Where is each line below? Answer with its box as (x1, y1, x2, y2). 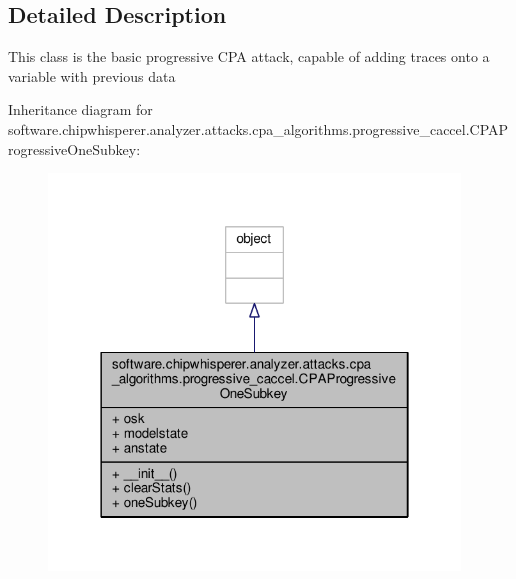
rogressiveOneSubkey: (8, 138, 141, 159)
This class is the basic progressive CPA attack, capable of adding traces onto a (8, 46, 490, 67)
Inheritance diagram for (8, 99, 153, 120)
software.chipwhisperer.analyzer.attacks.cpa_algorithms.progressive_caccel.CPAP (8, 118, 509, 139)
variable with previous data (8, 65, 176, 86)
